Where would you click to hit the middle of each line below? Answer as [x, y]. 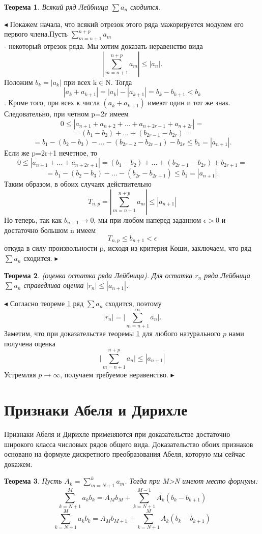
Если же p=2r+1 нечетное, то [51, 152]
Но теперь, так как [33, 219]
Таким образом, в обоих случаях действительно [78, 184]
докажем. [18, 464]
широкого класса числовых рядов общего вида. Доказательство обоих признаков [129, 444]
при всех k [80, 82]
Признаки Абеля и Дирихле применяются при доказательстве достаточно [117, 434]
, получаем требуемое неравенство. [114, 375]
